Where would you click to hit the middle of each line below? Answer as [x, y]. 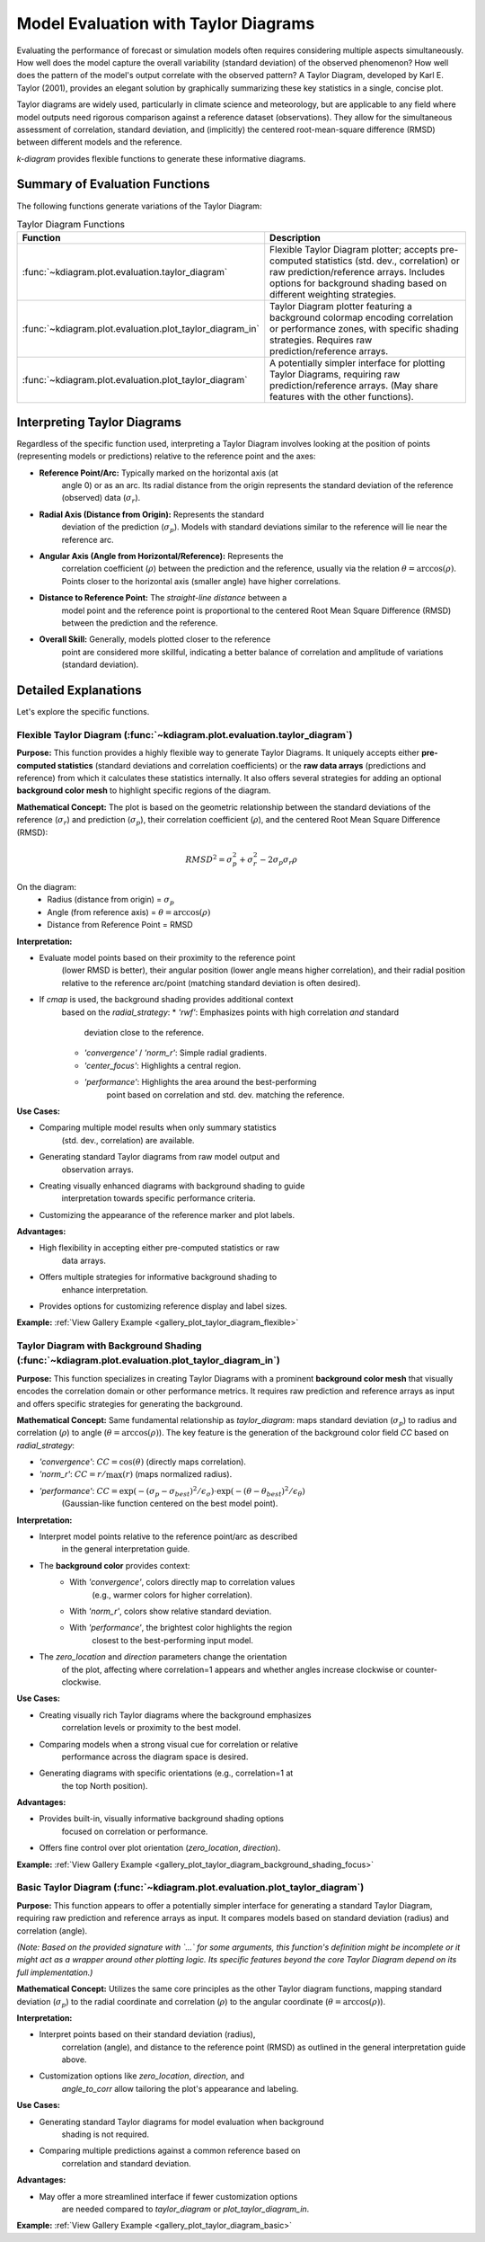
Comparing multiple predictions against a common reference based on [170, 2151]
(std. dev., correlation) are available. [128, 1140]
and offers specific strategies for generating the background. [129, 1403]
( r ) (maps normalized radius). [177, 1474]
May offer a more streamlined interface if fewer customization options [168, 2196]
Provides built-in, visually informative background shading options [162, 1819]
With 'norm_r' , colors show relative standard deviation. [171, 1611]
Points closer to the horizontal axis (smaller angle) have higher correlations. [201, 581]
